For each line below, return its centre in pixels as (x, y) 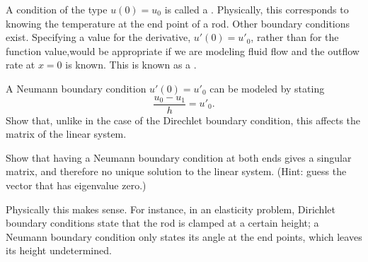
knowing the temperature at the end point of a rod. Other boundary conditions (178, 23)
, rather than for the (295, 37)
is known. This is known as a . (131, 65)
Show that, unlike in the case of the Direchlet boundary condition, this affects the (183, 120)
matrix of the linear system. (66, 134)
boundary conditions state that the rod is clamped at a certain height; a (162, 223)
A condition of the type (57, 9)
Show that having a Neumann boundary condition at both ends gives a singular (179, 157)
